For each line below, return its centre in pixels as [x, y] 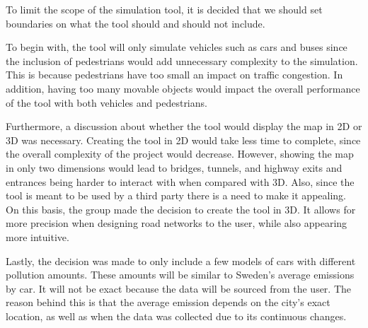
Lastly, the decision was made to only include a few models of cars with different [181, 260]
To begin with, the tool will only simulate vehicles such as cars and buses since [177, 47]
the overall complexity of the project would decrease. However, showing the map [180, 154]
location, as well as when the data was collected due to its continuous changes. [176, 316]
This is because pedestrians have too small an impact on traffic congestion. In [174, 75]
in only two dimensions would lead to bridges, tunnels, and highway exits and [174, 167]
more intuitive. [38, 236]
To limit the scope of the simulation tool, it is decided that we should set [164, 9]
